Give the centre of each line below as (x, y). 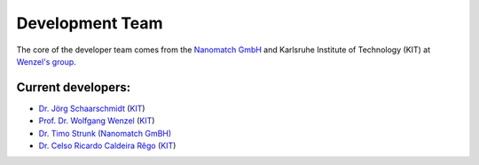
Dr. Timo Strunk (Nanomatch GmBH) (105, 133)
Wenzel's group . (47, 61)
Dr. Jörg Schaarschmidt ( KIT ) (92, 108)
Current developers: (74, 87)
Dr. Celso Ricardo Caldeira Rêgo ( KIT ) (107, 145)
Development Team (90, 23)
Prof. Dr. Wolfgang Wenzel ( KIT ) (97, 121)
